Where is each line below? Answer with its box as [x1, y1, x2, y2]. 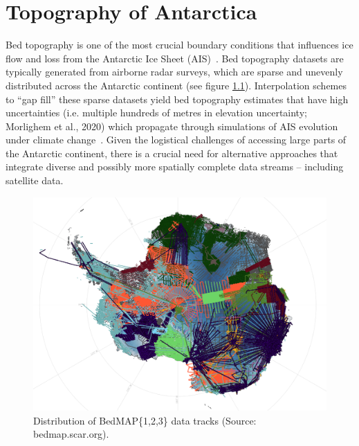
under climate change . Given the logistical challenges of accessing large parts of [6, 132, 347, 147]
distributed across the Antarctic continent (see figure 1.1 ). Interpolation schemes [6, 78, 347, 92]
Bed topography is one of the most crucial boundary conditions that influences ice [6, 37, 353, 52]
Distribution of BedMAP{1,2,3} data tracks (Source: [33, 413, 257, 427]
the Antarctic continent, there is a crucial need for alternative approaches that [6, 145, 338, 160]
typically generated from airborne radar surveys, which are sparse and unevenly [6, 64, 343, 79]
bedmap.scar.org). [33, 427, 109, 441]
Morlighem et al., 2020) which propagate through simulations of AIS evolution [6, 118, 338, 133]
